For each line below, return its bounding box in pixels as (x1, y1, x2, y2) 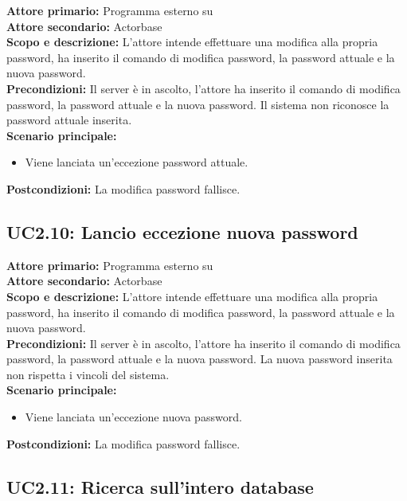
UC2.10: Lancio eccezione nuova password (6, 219, 358, 244)
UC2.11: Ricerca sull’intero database (6, 474, 314, 499)
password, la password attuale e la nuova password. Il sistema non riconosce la (6, 96, 389, 112)
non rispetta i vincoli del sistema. (6, 366, 170, 382)
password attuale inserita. (6, 112, 132, 128)
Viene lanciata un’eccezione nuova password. (25, 409, 242, 425)
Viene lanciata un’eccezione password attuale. (25, 154, 249, 170)
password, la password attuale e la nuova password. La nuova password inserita (6, 350, 393, 367)
